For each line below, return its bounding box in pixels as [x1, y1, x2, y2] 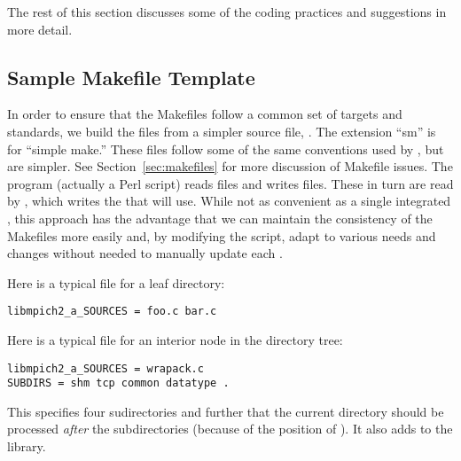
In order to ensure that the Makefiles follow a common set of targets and [7, 105, 402, 123]
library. [7, 437, 46, 456]
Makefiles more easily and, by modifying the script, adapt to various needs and [7, 226, 436, 245]
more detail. [7, 20, 73, 38]
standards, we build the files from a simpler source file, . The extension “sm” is [7, 121, 436, 140]
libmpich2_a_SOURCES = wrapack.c [7, 362, 204, 375]
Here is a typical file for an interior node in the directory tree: [7, 330, 343, 348]
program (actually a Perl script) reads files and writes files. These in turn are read [7, 174, 454, 192]
